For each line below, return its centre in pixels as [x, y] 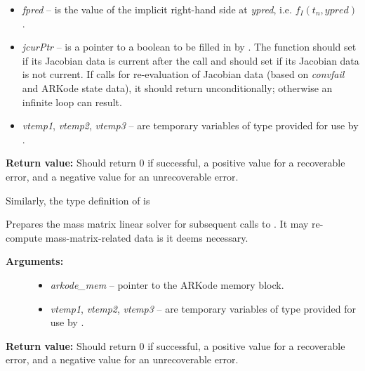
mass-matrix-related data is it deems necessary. [147, 237]
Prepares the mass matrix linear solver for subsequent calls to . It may [157, 224]
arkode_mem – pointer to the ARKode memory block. [167, 284]
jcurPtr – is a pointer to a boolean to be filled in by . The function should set [189, 47]
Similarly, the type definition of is [78, 200]
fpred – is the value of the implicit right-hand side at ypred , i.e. [157, 9]
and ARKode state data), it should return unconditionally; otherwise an [177, 87]
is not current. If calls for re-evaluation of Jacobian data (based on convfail [183, 74]
